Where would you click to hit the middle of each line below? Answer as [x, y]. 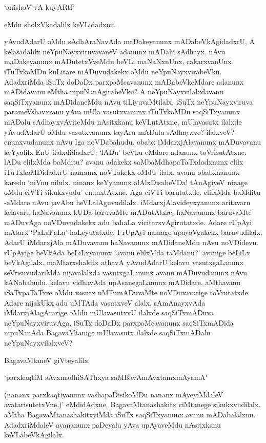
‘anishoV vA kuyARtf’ [39, 7]
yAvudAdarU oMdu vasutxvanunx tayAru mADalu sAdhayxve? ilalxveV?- [121, 132]
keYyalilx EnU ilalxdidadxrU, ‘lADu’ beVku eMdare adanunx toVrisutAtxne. [125, 152]
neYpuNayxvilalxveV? [38, 343]
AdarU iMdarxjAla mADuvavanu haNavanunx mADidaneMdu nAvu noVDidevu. [131, 242]
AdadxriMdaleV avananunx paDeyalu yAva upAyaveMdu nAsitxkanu [112, 424]
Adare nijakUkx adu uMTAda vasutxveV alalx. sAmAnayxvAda [105, 302]
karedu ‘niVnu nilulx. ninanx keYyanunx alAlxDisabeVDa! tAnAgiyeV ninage [126, 182]
